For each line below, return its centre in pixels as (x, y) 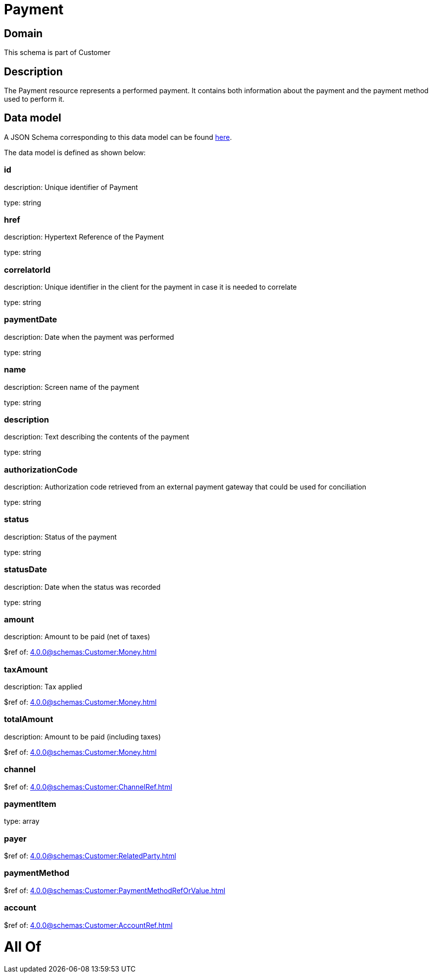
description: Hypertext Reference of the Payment (84, 237)
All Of (23, 947)
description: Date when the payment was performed (89, 337)
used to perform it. (34, 99)
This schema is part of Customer (57, 53)
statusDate (25, 570)
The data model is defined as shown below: (75, 152)
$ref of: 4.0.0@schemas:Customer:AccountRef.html (88, 925)
